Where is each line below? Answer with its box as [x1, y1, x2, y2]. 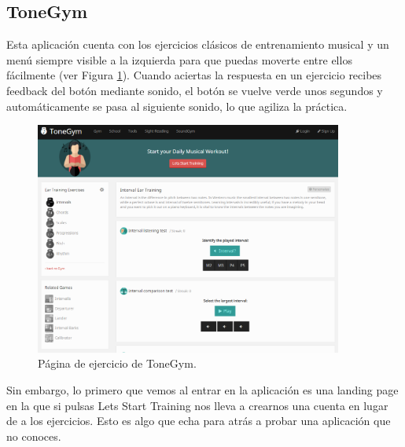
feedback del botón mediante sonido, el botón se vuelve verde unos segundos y [6, 82, 383, 98]
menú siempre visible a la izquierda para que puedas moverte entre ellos [6, 51, 352, 68]
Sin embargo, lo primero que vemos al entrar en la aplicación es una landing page [6, 381, 399, 398]
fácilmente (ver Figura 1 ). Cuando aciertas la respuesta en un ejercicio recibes [6, 67, 382, 83]
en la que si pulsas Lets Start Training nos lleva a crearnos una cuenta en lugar [6, 397, 388, 413]
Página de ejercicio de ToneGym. [38, 355, 197, 372]
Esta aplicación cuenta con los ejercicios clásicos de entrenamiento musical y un [6, 36, 389, 53]
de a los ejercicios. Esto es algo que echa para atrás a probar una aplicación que [6, 412, 391, 429]
